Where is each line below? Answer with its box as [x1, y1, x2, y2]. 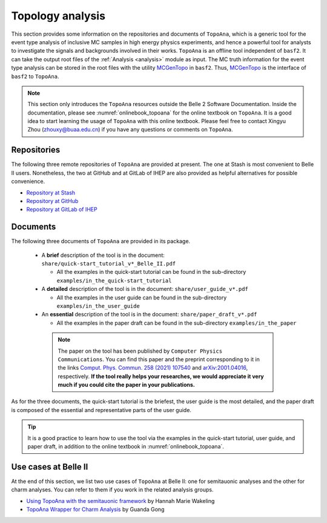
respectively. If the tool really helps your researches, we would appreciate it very [58, 373, 264, 380]
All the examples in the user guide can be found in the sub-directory [56, 294, 227, 301]
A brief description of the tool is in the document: [41, 252, 165, 259]
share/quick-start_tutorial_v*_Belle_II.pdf [41, 261, 176, 267]
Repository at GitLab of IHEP [26, 206, 97, 213]
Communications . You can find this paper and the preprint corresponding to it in [58, 355, 260, 363]
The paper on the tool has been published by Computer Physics [58, 347, 223, 355]
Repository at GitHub [26, 197, 79, 204]
